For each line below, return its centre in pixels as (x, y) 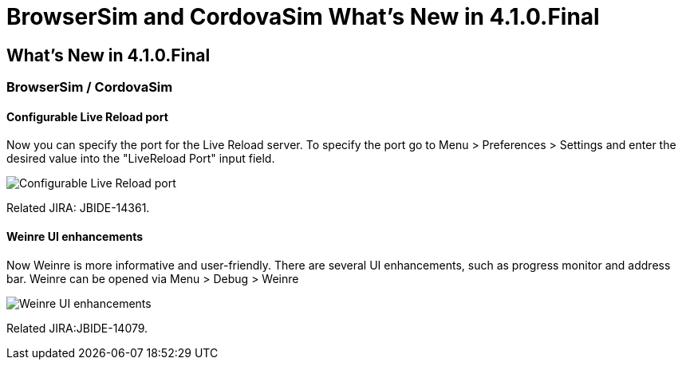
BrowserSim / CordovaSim (90, 87)
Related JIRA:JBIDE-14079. (77, 328)
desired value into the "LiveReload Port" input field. (141, 159)
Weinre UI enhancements (75, 236)
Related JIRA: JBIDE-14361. (78, 208)
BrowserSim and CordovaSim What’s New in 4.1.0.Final (303, 17)
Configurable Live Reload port (87, 116)
